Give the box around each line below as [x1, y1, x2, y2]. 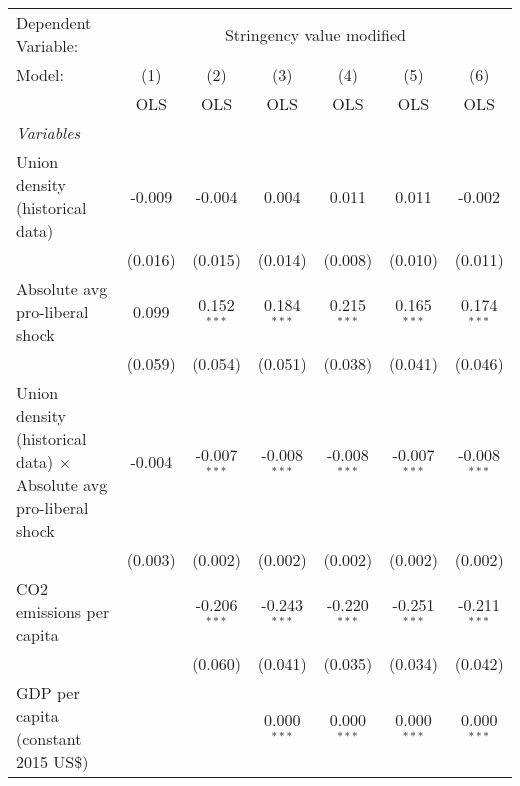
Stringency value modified [224, 22, 406, 46]
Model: [16, 63, 65, 86]
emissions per [16, 600, 110, 623]
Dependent [16, 11, 92, 34]
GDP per [16, 681, 80, 704]
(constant [16, 727, 82, 750]
